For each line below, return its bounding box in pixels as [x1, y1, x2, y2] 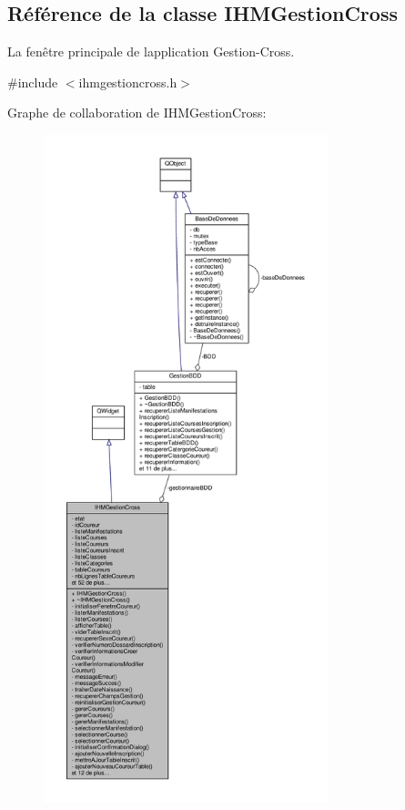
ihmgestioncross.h [78, 72, 177, 91]
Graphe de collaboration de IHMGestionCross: [7, 103, 267, 122]
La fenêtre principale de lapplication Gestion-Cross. [7, 42, 295, 61]
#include [7, 72, 58, 91]
